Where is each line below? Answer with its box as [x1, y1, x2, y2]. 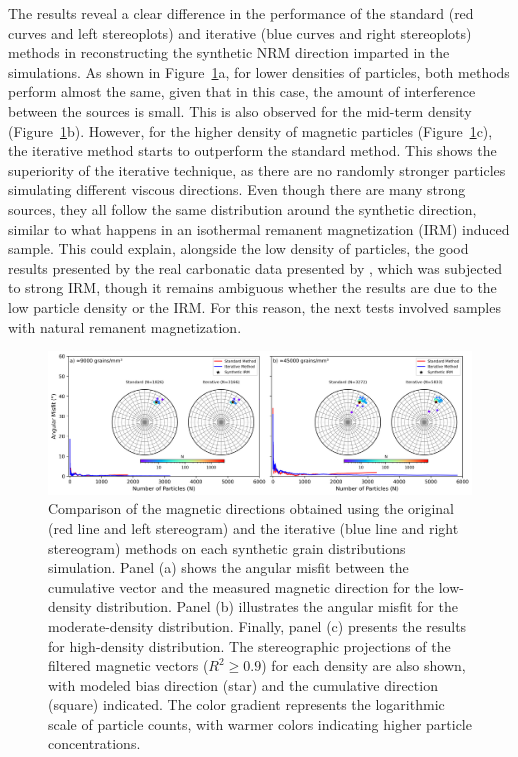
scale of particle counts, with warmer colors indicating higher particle [48, 713, 472, 734]
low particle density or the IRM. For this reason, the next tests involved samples [8, 296, 501, 317]
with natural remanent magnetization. [8, 316, 242, 337]
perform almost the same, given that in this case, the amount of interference [8, 81, 476, 102]
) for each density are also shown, [261, 655, 466, 676]
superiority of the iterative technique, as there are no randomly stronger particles [8, 159, 506, 180]
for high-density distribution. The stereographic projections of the [48, 635, 451, 656]
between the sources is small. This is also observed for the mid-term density [8, 100, 472, 121]
